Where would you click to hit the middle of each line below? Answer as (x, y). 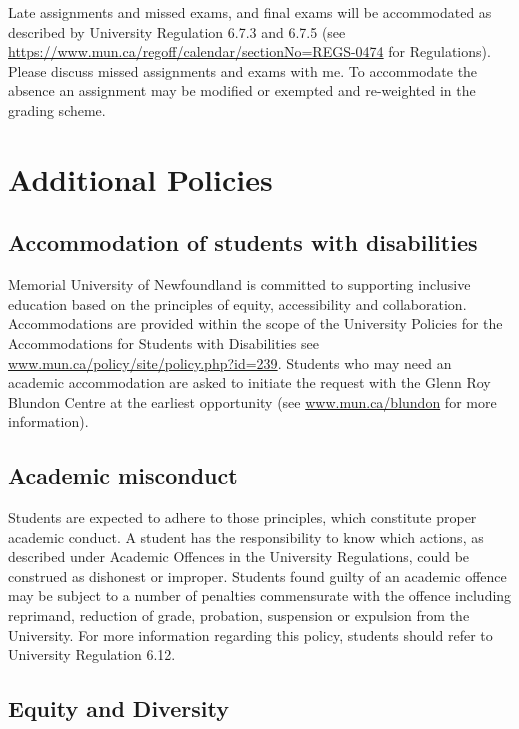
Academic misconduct (123, 475)
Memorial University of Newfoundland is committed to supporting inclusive (239, 284)
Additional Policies (140, 178)
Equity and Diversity (118, 708)
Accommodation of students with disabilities (243, 242)
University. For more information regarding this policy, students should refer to (250, 634)
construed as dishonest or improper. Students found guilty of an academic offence (257, 575)
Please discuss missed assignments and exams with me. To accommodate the (243, 70)
